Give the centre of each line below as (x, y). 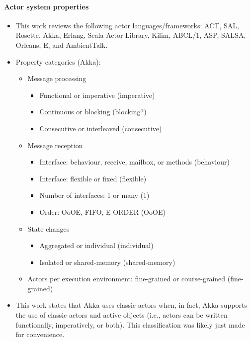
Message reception (55, 145)
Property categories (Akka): (58, 61)
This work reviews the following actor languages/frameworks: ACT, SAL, (127, 25)
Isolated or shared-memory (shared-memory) (107, 262)
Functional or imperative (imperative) (97, 95)
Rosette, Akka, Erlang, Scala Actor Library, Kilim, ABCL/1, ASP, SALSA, (131, 35)
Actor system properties (46, 6)
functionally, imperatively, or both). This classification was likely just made (130, 324)
